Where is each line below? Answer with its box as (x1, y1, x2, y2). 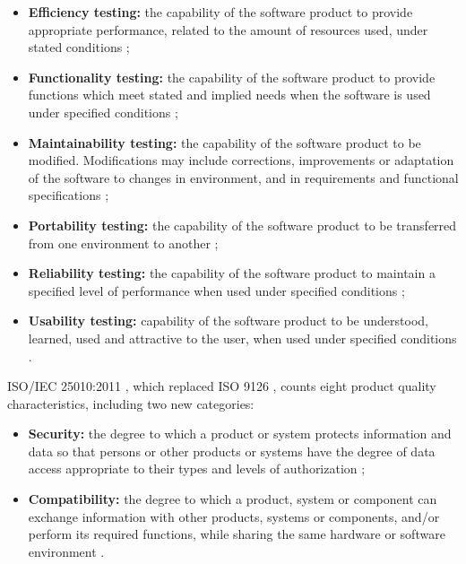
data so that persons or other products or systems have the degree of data (28, 441, 436, 460)
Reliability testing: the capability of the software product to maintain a (28, 264, 436, 282)
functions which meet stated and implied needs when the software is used (28, 85, 431, 104)
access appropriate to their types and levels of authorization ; (28, 459, 366, 478)
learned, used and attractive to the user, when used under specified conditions (28, 328, 457, 347)
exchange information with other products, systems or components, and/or (28, 507, 440, 525)
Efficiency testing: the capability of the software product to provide (28, 3, 413, 21)
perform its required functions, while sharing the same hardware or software (28, 525, 445, 543)
